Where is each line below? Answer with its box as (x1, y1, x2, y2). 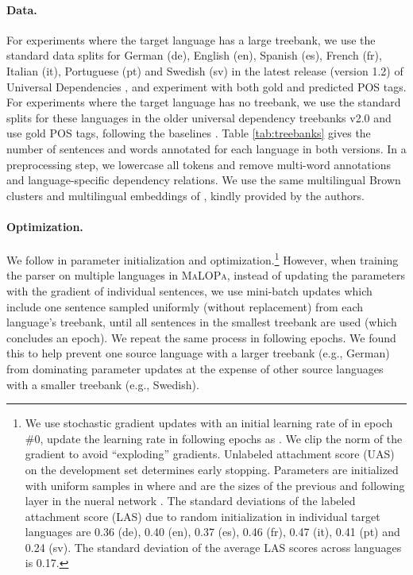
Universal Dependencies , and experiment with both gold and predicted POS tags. (6, 78, 407, 95)
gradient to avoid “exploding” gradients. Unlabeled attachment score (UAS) (25, 446, 395, 462)
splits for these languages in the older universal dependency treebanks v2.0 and (6, 109, 392, 125)
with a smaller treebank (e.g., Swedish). (6, 376, 199, 392)
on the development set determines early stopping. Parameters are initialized (25, 461, 399, 477)
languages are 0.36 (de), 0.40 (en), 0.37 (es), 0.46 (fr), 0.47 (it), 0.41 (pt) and (25, 523, 400, 540)
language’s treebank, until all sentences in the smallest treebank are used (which (6, 314, 397, 330)
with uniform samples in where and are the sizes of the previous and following (25, 477, 405, 493)
